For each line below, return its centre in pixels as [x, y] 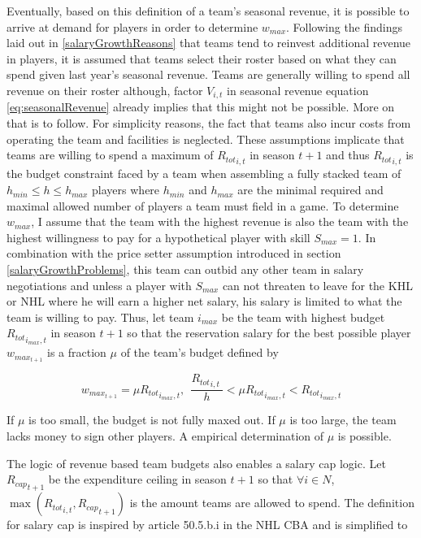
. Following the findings [345, 26]
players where [126, 190]
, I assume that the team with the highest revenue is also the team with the [220, 221]
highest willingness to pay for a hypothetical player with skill [158, 237]
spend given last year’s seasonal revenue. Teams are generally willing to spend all [208, 74]
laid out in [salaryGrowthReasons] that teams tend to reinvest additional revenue [209, 43]
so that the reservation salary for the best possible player [269, 333]
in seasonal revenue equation [298, 90]
